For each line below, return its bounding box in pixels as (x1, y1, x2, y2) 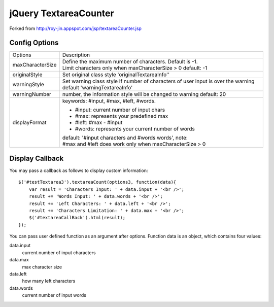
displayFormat (12, 119, 47, 126)
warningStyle (12, 81, 44, 88)
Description (62, 51, 90, 58)
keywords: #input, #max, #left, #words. (62, 97, 156, 105)
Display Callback (9, 154, 64, 162)
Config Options (9, 39, 59, 47)
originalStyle (12, 71, 43, 78)
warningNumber (12, 91, 52, 98)
